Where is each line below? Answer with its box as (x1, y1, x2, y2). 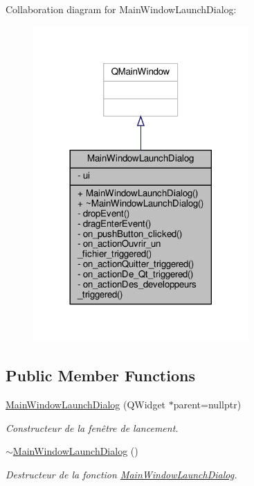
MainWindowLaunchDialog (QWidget (6, 397, 166, 412)
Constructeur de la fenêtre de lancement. (6, 420, 179, 435)
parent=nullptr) (173, 397, 242, 412)
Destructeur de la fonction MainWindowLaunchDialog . (6, 467, 237, 481)
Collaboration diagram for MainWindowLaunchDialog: (6, 2, 237, 16)
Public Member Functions (6, 365, 195, 386)
